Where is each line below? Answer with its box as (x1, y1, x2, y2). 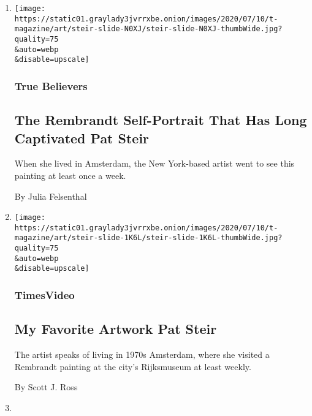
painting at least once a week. (14, 168, 126, 181)
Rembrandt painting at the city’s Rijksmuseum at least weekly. (14, 360, 251, 373)
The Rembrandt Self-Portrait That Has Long (14, 110, 307, 129)
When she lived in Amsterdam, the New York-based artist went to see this (14, 157, 295, 170)
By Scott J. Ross (14, 380, 78, 393)
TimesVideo (14, 287, 75, 303)
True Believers (14, 78, 88, 93)
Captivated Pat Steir (14, 128, 150, 147)
